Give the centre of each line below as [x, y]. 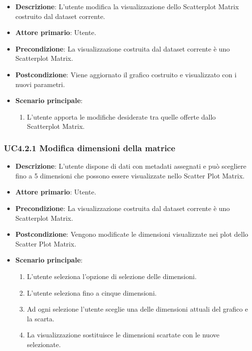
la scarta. [41, 318]
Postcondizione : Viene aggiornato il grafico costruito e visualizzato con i [126, 74]
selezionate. [44, 344]
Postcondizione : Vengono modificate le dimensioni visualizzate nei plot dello [132, 234]
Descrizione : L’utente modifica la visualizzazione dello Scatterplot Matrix [127, 6]
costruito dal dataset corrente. [60, 16]
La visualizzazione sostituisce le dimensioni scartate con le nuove [123, 335]
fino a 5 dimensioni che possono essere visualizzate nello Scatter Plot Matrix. [130, 175]
